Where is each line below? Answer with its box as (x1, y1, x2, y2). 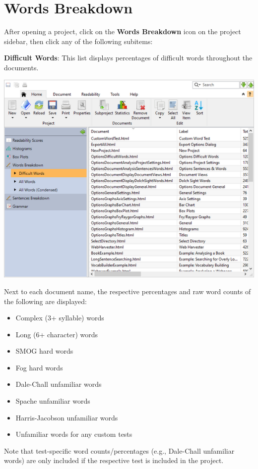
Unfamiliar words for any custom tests (15, 429, 132, 439)
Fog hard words (15, 362, 63, 372)
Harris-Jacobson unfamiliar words (15, 412, 118, 422)
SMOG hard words (15, 346, 73, 356)
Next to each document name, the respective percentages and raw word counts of (4, 286, 251, 296)
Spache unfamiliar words (15, 396, 90, 406)
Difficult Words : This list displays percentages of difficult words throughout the (4, 52, 253, 63)
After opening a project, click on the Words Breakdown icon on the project (4, 26, 241, 37)
